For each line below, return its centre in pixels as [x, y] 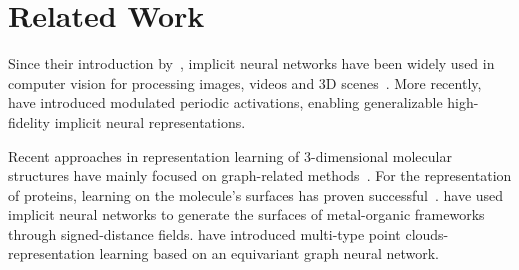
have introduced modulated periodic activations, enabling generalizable [225, 102]
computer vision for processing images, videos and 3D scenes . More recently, [245, 82]
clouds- [427, 233]
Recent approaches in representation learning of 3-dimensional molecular [230, 155]
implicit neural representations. [150, 121]
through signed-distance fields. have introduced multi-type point [204, 233]
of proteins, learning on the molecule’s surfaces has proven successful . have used [256, 194]
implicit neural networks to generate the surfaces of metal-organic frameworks [246, 214]
